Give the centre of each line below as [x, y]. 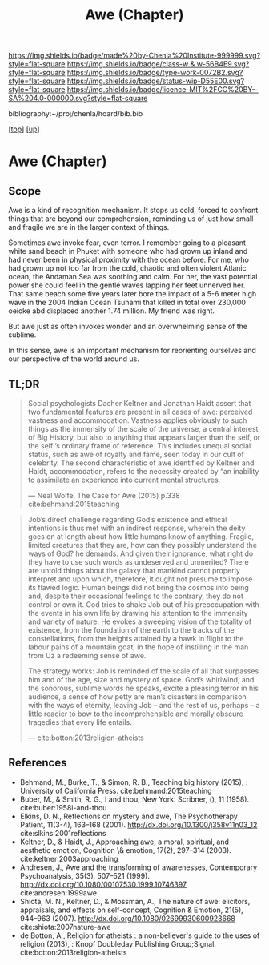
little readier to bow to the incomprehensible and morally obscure [135, 714]
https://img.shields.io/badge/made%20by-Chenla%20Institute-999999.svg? [134, 56]
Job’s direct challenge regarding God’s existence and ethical [127, 519]
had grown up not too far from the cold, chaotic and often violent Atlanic [127, 268]
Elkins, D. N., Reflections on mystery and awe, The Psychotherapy [128, 816]
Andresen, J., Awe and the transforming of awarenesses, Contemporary [139, 867]
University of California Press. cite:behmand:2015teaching [116, 790]
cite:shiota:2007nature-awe [65, 927]
